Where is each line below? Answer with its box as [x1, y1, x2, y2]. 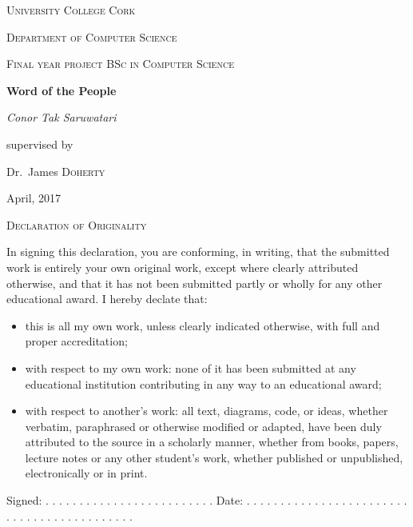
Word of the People [6, 82, 117, 98]
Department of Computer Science [6, 28, 177, 45]
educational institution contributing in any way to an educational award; [25, 375, 382, 392]
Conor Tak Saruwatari [6, 109, 117, 126]
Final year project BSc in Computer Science [6, 55, 234, 72]
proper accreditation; [25, 333, 128, 349]
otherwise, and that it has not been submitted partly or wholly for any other [6, 274, 383, 291]
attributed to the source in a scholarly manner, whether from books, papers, [25, 433, 399, 450]
